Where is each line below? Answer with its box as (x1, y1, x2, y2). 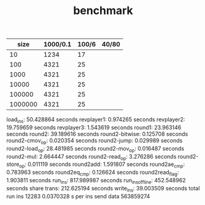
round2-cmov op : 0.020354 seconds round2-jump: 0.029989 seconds (6, 136, 183, 146)
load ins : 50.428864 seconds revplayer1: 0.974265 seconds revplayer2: (6, 116, 185, 124)
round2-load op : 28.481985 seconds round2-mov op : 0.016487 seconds (6, 144, 185, 154)
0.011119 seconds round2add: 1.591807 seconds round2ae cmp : (27, 160, 185, 170)
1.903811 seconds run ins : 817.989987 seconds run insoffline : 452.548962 (6, 176, 186, 185)
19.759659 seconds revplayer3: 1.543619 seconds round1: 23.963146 (6, 124, 182, 131)
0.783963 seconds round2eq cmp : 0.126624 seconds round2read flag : (6, 169, 179, 177)
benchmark (73, 4, 133, 18)
